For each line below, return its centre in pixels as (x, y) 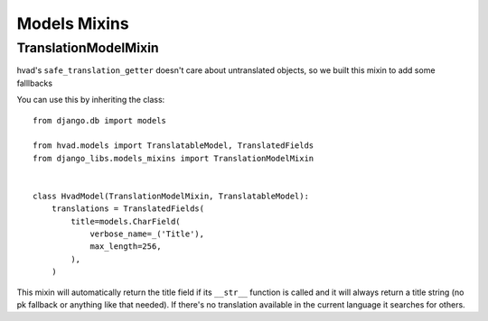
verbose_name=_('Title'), (147, 234)
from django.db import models (100, 120)
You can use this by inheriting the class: (91, 100)
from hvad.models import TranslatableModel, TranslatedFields (174, 146)
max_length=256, (126, 247)
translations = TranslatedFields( (128, 209)
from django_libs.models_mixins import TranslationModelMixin (174, 158)
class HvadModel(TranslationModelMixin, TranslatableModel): (171, 196)
